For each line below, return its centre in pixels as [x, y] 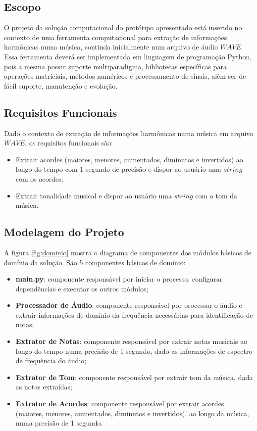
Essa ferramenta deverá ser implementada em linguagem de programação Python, [128, 56]
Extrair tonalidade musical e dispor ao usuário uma [94, 195]
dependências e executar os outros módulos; [82, 288]
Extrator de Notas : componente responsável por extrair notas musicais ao [131, 341]
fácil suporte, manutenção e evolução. [61, 85]
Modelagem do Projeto [64, 232]
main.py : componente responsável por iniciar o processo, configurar [119, 279]
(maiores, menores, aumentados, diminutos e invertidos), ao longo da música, [132, 413]
